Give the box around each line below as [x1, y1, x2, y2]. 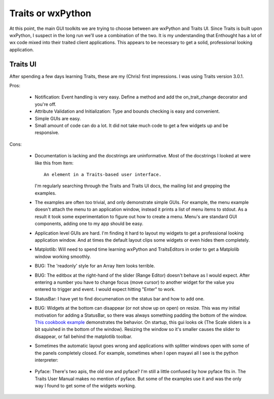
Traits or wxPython [9, 8, 91, 19]
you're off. [35, 101, 57, 107]
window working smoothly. [35, 253, 91, 259]
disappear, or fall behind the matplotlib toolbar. [35, 333, 132, 340]
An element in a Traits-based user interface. [44, 172, 162, 177]
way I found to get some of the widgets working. [35, 383, 136, 389]
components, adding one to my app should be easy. [35, 221, 144, 227]
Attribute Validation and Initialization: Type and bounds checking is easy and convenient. [35, 108, 220, 114]
